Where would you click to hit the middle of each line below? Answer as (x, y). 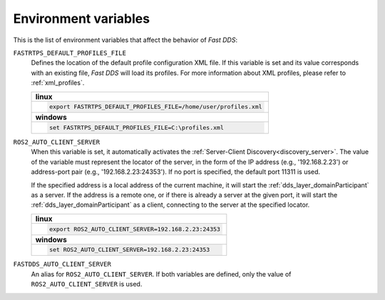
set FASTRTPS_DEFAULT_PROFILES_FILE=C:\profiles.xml (136, 128)
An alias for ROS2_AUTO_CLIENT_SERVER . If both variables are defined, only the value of (161, 274)
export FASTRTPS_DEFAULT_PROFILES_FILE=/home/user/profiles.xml (156, 107)
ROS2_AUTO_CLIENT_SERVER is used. (87, 284)
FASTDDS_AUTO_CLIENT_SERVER (62, 264)
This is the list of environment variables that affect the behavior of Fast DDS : (125, 40)
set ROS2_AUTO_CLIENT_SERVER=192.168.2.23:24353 (129, 250)
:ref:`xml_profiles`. (58, 83)
